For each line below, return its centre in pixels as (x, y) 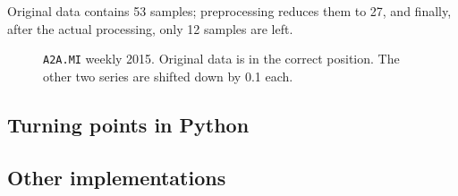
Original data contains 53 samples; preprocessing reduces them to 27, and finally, (229, 11)
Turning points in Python (128, 124)
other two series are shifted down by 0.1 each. (168, 76)
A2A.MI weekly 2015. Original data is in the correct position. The (221, 59)
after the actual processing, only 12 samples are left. (150, 28)
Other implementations (117, 177)
